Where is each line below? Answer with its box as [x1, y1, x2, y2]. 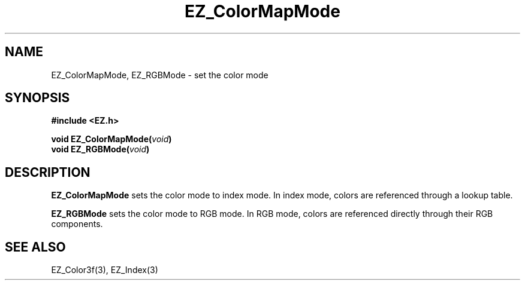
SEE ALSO [5, 239, 66, 255]
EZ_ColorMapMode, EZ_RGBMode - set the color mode [51, 69, 268, 80]
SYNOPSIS [5, 90, 70, 106]
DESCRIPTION [5, 164, 90, 180]
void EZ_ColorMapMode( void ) [51, 134, 172, 145]
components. [51, 219, 103, 229]
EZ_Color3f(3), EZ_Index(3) [51, 265, 158, 275]
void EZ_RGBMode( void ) [51, 144, 150, 155]
